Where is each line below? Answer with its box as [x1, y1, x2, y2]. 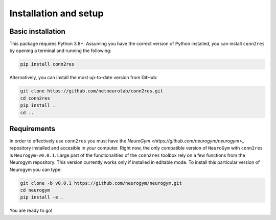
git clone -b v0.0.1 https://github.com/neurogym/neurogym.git [20, 180, 182, 186]
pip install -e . [20, 194, 64, 200]
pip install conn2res [20, 61, 75, 67]
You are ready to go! [9, 207, 53, 214]
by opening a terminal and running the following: [9, 47, 112, 54]
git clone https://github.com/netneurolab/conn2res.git [20, 88, 164, 94]
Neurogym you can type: [9, 166, 62, 173]
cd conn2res [20, 95, 51, 101]
